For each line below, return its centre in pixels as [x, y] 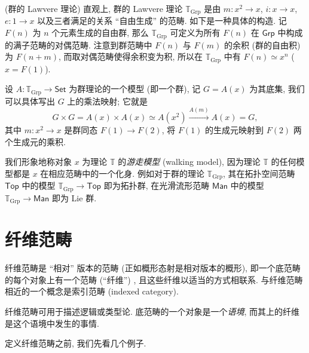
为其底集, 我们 [277, 89]
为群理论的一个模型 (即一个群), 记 [135, 89]
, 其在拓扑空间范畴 [259, 173]
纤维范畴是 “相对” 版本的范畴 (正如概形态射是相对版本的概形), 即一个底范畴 [153, 268]
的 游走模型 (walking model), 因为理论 [189, 162]
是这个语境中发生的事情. [52, 323]
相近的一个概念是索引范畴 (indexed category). [92, 291]
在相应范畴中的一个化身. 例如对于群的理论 [122, 173]
